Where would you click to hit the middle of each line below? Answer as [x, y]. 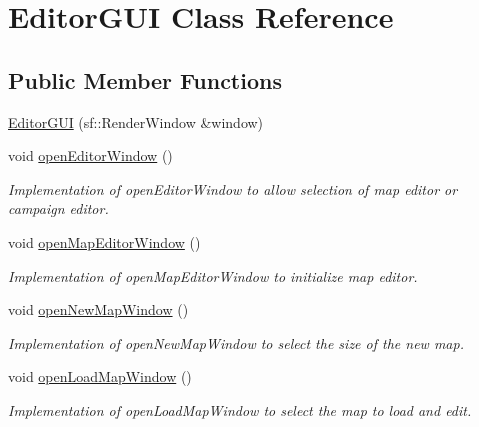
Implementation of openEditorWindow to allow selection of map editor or [233, 188]
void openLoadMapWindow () [100, 376]
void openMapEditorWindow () [104, 241]
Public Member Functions [145, 79]
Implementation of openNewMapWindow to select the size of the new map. [236, 342]
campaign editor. [58, 208]
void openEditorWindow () [90, 155]
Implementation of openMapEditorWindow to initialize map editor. [213, 275]
